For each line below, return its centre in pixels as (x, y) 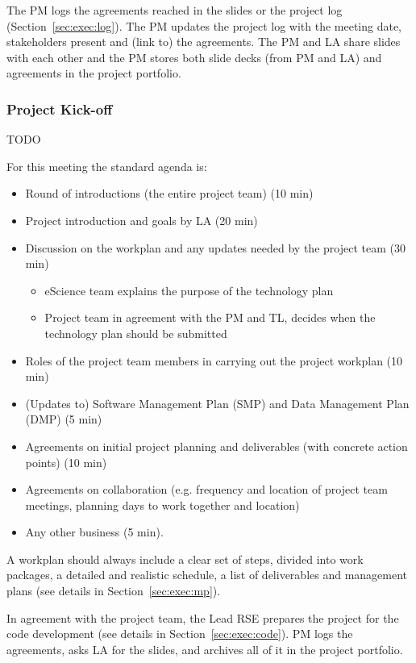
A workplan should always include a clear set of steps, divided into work (185, 559)
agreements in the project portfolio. (94, 73)
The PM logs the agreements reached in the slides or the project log (175, 10)
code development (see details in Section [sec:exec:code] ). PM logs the (180, 634)
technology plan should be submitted (136, 333)
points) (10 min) (66, 462)
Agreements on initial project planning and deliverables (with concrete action (216, 446)
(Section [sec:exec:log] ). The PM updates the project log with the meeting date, (204, 25)
